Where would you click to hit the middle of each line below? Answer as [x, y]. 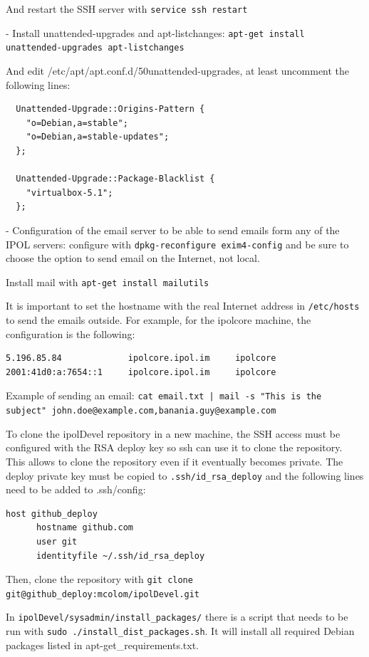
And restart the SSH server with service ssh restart [127, 9]
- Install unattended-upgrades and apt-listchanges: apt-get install [155, 32]
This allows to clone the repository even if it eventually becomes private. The [175, 461]
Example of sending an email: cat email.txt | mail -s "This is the [164, 395]
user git [57, 541]
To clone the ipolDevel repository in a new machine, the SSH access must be [173, 433]
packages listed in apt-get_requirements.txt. [102, 645]
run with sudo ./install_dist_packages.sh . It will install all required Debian [180, 631]
